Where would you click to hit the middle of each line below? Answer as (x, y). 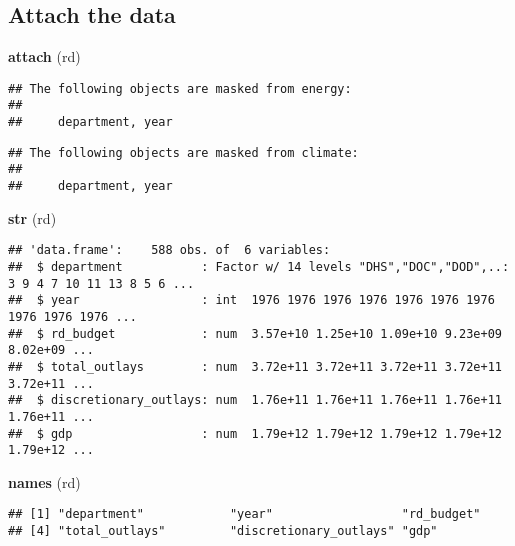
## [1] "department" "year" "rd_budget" (244, 514)
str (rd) (32, 217)
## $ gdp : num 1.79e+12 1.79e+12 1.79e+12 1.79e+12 (255, 433)
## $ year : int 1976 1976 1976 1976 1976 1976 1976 (251, 300)
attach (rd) (44, 56)
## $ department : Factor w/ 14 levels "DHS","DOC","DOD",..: (259, 266)
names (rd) (44, 481)
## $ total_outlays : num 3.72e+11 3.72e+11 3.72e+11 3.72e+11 (255, 366)
